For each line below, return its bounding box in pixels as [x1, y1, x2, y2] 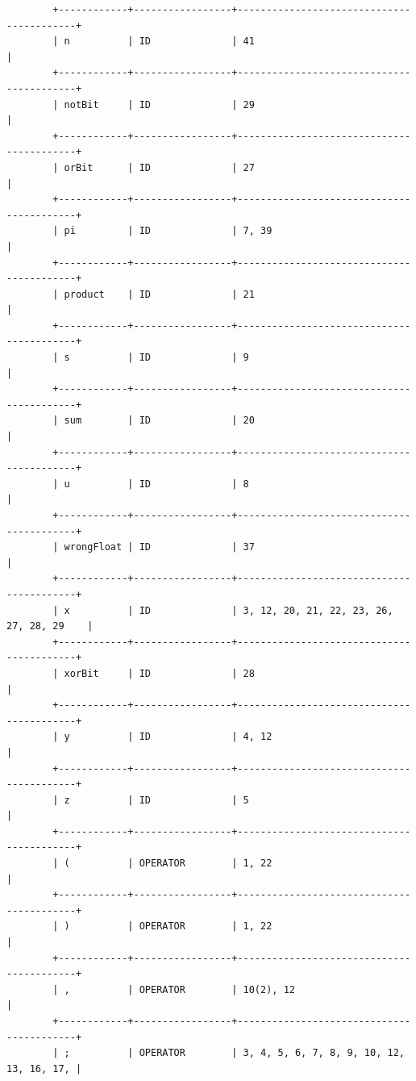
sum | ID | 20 [64, 415, 255, 427]
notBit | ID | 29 [64, 98, 255, 111]
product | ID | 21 [64, 288, 255, 300]
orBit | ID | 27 [64, 161, 255, 173]
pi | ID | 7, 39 [64, 225, 272, 237]
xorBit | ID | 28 [64, 667, 255, 679]
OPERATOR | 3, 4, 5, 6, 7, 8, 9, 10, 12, [139, 1047, 405, 1059]
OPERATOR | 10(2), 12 [139, 983, 295, 995]
